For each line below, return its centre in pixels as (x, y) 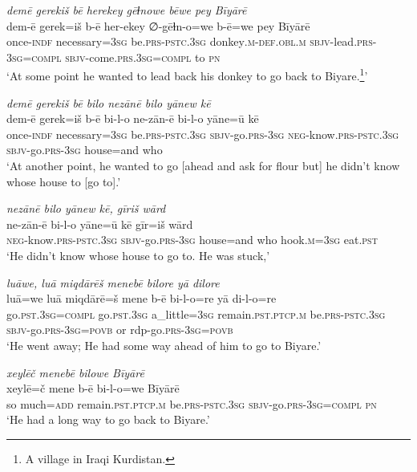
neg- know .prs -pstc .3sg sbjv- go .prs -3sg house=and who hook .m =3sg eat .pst (192, 240)
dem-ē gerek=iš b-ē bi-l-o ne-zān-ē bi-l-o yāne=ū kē (133, 118)
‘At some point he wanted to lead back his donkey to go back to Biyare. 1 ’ (187, 75)
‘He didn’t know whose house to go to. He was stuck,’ (138, 255)
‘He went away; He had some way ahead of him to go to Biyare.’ (164, 345)
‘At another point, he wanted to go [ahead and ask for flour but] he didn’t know (203, 165)
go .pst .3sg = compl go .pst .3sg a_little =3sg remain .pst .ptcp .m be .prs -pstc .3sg (196, 313)
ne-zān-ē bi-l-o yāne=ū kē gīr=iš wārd (100, 224)
